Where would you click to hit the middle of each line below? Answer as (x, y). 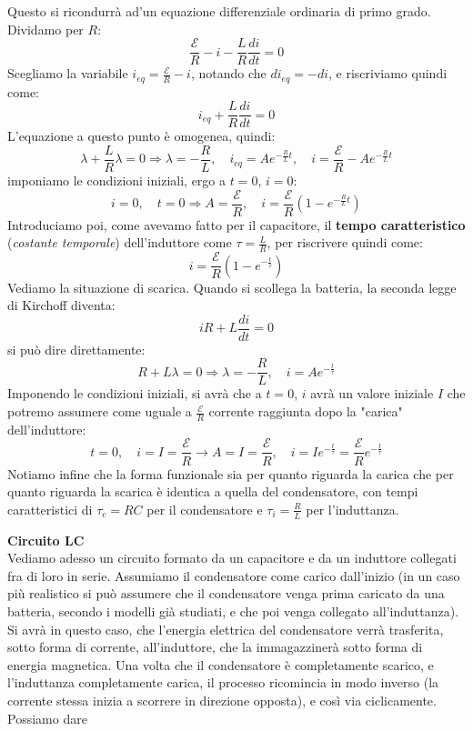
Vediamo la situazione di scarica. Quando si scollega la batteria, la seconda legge (232, 287)
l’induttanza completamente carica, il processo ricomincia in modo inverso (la (223, 682)
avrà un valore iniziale (372, 393)
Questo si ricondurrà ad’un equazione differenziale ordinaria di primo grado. (219, 11)
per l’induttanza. (352, 509)
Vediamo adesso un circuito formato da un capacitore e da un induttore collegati (232, 558)
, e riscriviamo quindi (388, 73)
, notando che (228, 73)
